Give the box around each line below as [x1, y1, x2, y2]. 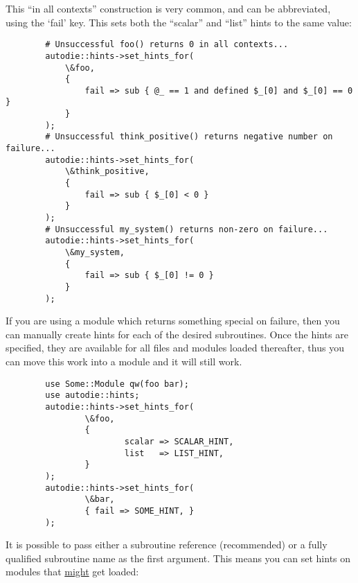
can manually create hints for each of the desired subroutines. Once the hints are [6, 327, 348, 341]
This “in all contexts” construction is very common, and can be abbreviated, [6, 1, 331, 15]
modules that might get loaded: [6, 564, 139, 579]
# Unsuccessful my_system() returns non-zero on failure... [45, 224, 328, 234]
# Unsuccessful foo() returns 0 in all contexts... [45, 40, 289, 50]
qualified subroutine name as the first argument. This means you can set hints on [6, 550, 351, 565]
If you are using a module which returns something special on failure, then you [6, 313, 340, 328]
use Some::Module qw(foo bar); [45, 378, 189, 389]
